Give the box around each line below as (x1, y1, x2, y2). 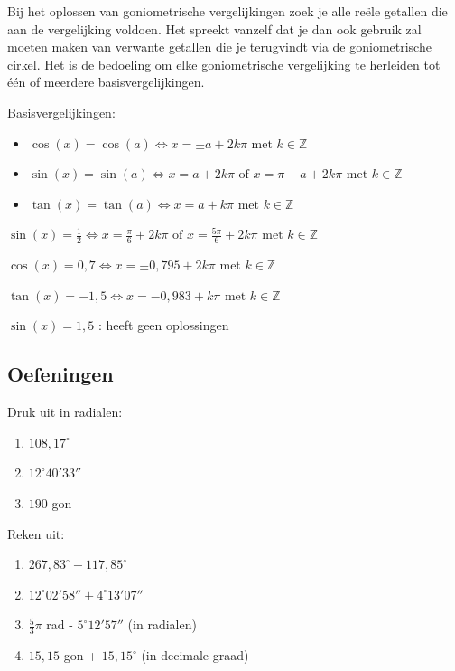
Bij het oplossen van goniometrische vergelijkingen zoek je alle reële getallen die (7, 2, 448, 20)
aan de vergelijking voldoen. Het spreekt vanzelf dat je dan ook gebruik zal (7, 19, 422, 38)
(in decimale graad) (141, 646, 249, 665)
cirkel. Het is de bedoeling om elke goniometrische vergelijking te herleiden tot (7, 54, 441, 73)
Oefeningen (7, 360, 114, 388)
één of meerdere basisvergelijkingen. (7, 72, 205, 91)
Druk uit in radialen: (7, 402, 123, 421)
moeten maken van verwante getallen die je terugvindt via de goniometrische (7, 37, 432, 56)
